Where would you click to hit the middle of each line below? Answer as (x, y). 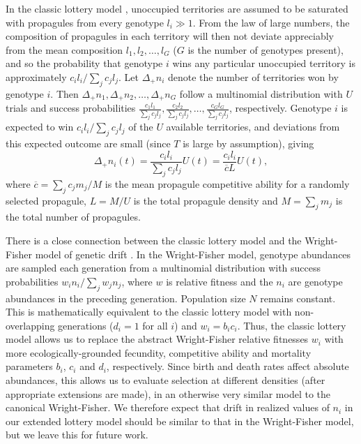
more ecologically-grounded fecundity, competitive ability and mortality (159, 352)
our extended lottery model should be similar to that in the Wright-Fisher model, (180, 421)
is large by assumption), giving (248, 143)
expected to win (40, 127)
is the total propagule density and (206, 200)
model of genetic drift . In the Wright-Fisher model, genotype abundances (193, 254)
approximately (36, 76)
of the (141, 127)
